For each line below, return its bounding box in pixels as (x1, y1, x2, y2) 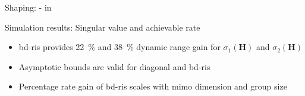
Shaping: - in (5, 1, 52, 13)
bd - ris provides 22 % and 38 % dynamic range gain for (18, 41, 221, 53)
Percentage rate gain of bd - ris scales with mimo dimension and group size (18, 80, 287, 92)
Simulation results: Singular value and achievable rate (5, 21, 200, 33)
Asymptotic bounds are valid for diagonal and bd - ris (18, 60, 210, 72)
